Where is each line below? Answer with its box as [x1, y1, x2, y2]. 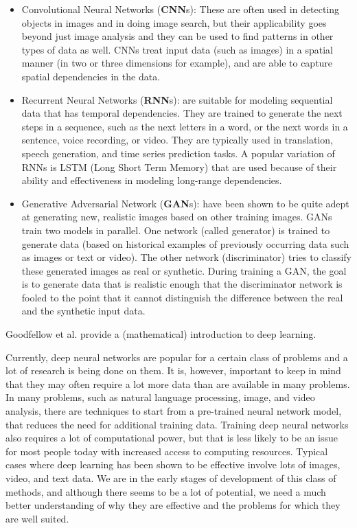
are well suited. [5, 511, 69, 525]
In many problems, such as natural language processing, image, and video [5, 390, 315, 404]
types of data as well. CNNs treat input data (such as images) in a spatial [21, 42, 334, 56]
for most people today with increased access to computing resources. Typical [5, 444, 328, 458]
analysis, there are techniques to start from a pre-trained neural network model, [5, 404, 342, 418]
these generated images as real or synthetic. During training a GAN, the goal [21, 263, 347, 277]
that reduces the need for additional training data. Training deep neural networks [5, 417, 349, 431]
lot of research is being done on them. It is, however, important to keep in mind [5, 363, 341, 378]
